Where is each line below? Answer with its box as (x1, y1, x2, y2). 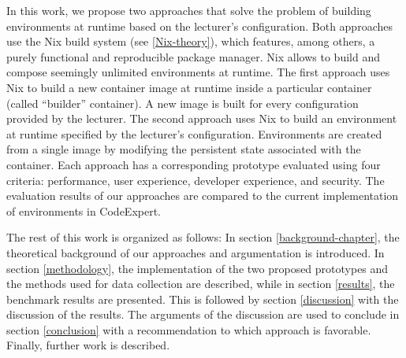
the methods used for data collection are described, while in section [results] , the (6, 275, 395, 292)
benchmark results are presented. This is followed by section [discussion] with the (6, 290, 399, 307)
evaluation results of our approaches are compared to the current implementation (6, 187, 399, 204)
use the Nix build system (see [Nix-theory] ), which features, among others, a (6, 33, 375, 50)
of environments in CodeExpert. (6, 202, 161, 219)
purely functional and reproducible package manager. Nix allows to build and (6, 48, 380, 65)
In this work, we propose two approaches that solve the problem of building (6, 2, 371, 18)
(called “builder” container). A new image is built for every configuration (6, 94, 359, 111)
